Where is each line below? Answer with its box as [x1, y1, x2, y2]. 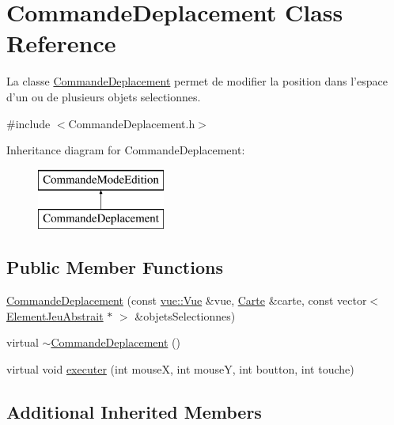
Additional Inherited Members [6, 399, 262, 423]
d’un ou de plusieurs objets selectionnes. [6, 88, 201, 104]
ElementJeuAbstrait [6, 307, 104, 324]
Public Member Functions [6, 255, 223, 279]
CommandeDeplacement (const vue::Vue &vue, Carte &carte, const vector [6, 292, 367, 309]
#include [6, 115, 51, 131]
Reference [6, 27, 116, 59]
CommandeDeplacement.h [68, 115, 195, 131]
